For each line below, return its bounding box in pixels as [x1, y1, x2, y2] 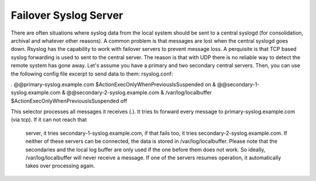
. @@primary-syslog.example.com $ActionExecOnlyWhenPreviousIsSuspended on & [11, 81, 217, 88]
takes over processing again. [25, 162, 95, 169]
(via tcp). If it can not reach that [11, 116, 87, 123]
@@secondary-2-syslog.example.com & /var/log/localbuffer [66, 89, 212, 96]
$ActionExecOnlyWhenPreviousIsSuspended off [11, 97, 128, 104]
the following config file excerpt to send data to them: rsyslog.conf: [11, 70, 173, 77]
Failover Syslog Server [11, 9, 123, 22]
